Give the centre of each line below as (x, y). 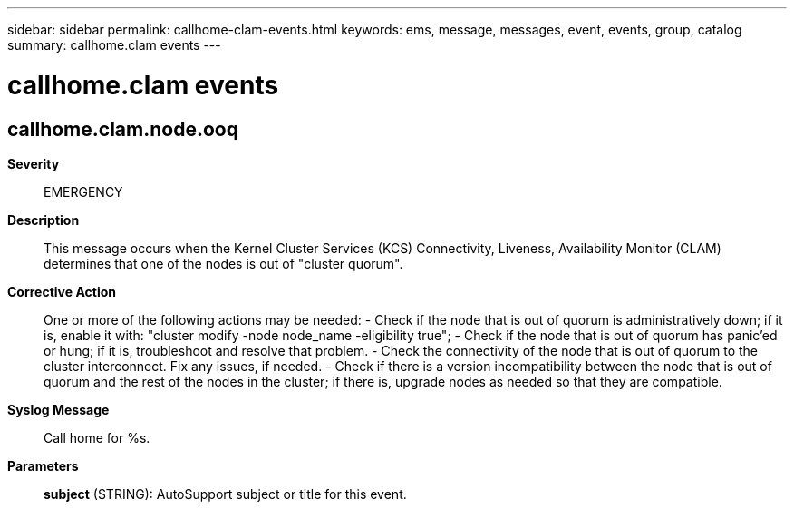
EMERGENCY (83, 191)
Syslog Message (58, 409)
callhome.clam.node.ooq (123, 129)
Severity (34, 163)
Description (44, 220)
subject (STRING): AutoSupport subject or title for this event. (225, 494)
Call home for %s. (97, 437)
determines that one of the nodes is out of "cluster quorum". (223, 263)
